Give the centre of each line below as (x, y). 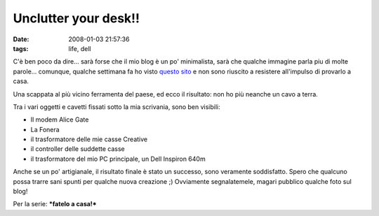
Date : (21, 39)
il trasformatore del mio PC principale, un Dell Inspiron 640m (118, 159)
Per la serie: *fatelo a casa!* (55, 204)
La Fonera (45, 129)
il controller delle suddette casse (78, 149)
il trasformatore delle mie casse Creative (89, 139)
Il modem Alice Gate (60, 120)
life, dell (80, 48)
